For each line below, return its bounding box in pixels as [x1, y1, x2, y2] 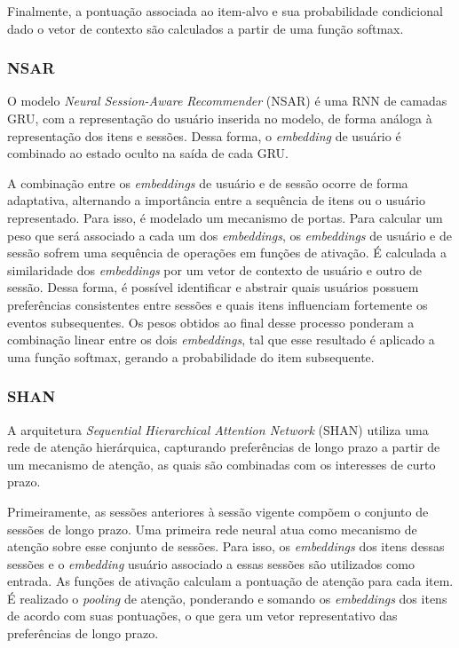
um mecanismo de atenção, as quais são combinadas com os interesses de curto [7, 454, 436, 473]
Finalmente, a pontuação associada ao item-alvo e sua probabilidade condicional [7, 2, 443, 20]
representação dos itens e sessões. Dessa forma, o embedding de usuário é [7, 126, 401, 145]
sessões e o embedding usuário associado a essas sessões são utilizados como [7, 554, 415, 573]
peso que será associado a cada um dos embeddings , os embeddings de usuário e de [7, 225, 452, 244]
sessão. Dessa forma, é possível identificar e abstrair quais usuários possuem [7, 278, 419, 296]
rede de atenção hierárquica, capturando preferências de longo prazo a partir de [7, 438, 440, 456]
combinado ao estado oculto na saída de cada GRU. [7, 144, 289, 162]
